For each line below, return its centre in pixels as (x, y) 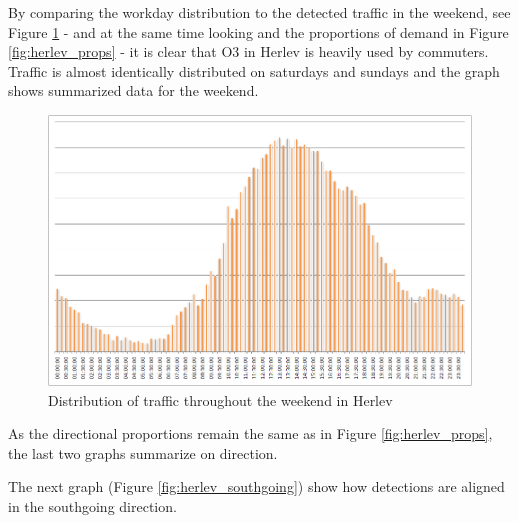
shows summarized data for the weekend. (133, 90)
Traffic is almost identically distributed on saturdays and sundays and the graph (254, 70)
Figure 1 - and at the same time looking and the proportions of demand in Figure (258, 31)
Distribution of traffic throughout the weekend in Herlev (220, 399)
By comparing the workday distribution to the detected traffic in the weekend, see (259, 12)
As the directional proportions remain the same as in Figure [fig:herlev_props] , (250, 433)
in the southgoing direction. (92, 506)
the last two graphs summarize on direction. (143, 452)
